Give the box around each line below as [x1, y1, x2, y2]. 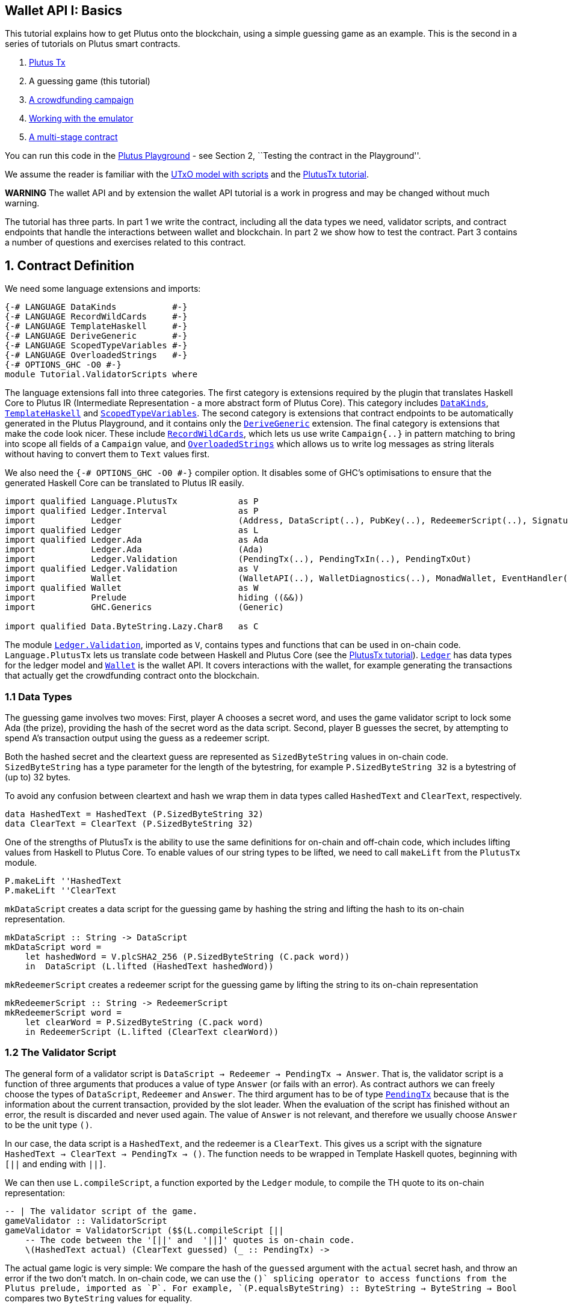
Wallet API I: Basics [5, 3, 123, 18]
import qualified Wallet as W [5, 583, 259, 593]
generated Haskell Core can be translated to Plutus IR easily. [5, 478, 244, 489]
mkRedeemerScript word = [5, 1008, 122, 1018]
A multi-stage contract [29, 132, 118, 143]
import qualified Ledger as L [5, 525, 259, 535]
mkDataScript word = [5, 942, 102, 952]
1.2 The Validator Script [5, 1046, 117, 1059]
